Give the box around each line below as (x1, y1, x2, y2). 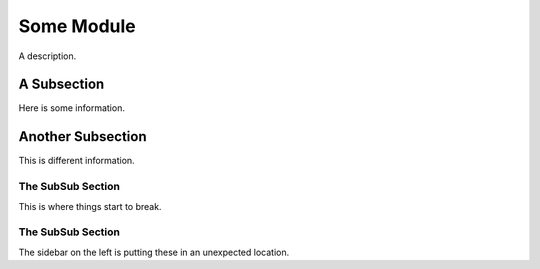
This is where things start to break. (18, 200, 162, 212)
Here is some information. (18, 102, 125, 114)
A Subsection (18, 76, 105, 93)
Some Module (18, 15, 136, 37)
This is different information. (18, 155, 135, 167)
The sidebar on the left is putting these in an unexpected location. (18, 246, 290, 258)
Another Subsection (18, 128, 147, 145)
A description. (18, 50, 77, 62)
